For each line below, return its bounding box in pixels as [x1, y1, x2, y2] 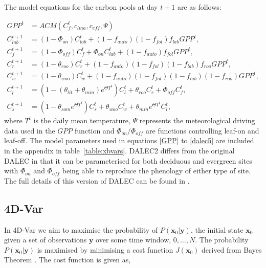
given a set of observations [4, 234, 87, 245]
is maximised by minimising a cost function [37, 244, 173, 255]
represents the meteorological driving [139, 115, 255, 126]
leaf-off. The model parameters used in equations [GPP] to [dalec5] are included [4, 135, 254, 146]
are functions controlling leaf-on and [146, 125, 259, 136]
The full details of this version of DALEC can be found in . [4, 175, 190, 186]
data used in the [4, 125, 55, 136]
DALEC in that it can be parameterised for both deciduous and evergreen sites [4, 155, 252, 166]
